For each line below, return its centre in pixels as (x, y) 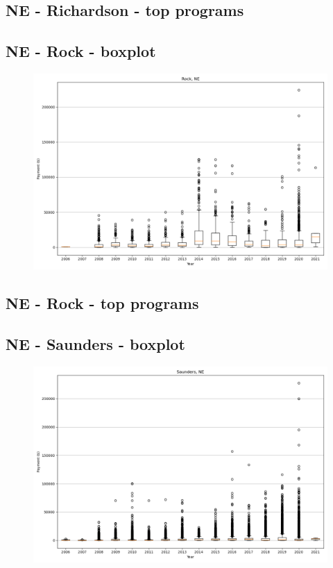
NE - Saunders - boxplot (95, 344)
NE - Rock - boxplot (81, 51)
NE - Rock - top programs (102, 303)
